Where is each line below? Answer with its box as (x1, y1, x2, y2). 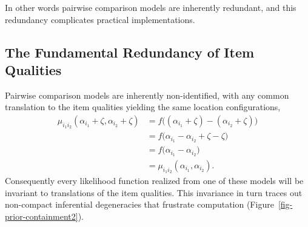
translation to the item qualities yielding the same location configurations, (5, 100, 281, 113)
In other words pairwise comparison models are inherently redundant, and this (5, 1, 296, 13)
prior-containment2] (5, 210, 78, 222)
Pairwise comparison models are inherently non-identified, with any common (5, 88, 289, 101)
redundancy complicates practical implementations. (5, 13, 195, 25)
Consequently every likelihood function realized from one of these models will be (5, 174, 304, 187)
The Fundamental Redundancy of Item (5, 42, 255, 61)
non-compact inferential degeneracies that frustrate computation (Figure (5, 198, 274, 211)
